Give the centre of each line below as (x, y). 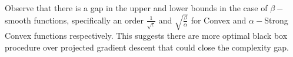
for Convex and (219, 20)
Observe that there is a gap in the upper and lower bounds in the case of (136, 8)
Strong (276, 20)
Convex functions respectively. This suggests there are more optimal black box (146, 36)
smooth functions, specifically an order (74, 20)
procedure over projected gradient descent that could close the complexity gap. (147, 47)
